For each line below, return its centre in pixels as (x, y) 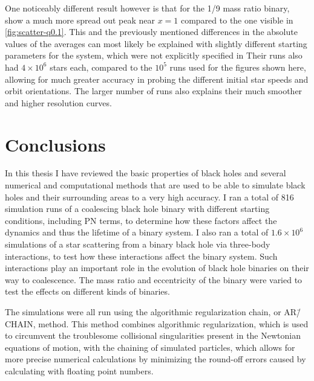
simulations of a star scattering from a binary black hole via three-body (138, 244)
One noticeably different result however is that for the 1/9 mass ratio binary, (147, 8)
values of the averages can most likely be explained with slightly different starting (156, 43)
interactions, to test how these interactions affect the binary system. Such (141, 256)
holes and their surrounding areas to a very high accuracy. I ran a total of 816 (149, 197)
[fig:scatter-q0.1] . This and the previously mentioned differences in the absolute (151, 32)
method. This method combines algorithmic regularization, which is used (173, 323)
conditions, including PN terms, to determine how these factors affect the (141, 220)
